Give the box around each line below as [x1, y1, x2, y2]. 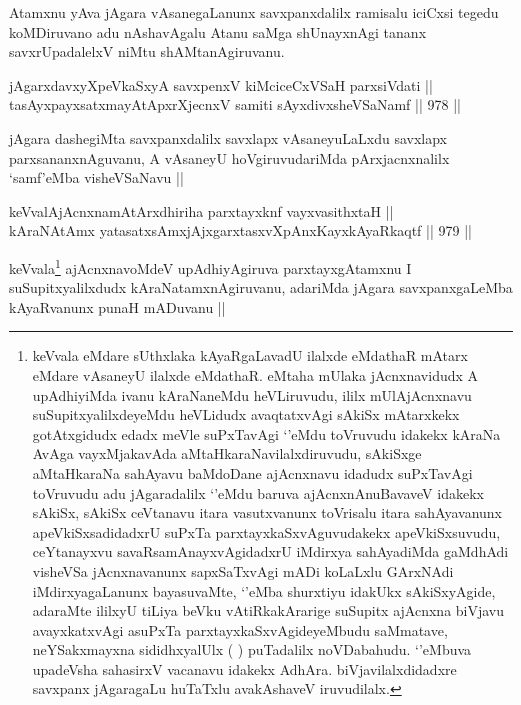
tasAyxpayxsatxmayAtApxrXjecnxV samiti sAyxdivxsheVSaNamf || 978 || [9, 94, 461, 115]
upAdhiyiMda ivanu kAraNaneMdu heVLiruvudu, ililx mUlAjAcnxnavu [32, 384, 472, 405]
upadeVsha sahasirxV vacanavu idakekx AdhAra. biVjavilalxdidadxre [32, 658, 457, 679]
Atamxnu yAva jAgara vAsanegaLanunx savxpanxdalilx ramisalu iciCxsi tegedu [9, 2, 499, 22]
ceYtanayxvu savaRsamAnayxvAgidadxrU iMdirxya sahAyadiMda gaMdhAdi [32, 541, 509, 562]
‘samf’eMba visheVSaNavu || [9, 167, 184, 188]
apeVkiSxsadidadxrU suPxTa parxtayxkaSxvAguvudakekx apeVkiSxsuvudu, [32, 521, 501, 542]
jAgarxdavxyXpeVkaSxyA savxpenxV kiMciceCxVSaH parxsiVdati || [9, 74, 433, 95]
